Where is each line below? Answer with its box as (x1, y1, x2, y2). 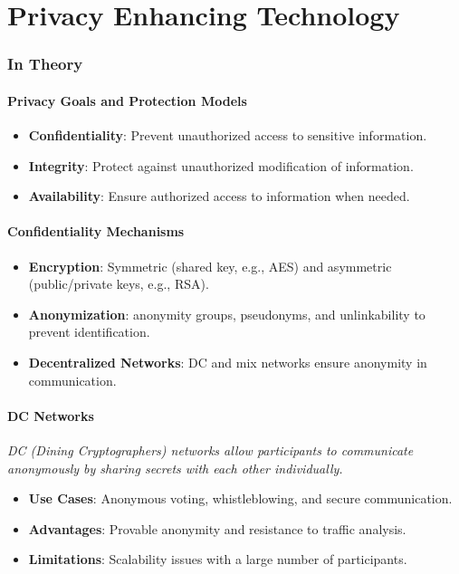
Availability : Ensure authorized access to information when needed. (28, 187, 410, 206)
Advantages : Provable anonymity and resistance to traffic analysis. (28, 519, 406, 538)
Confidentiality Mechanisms (7, 222, 185, 241)
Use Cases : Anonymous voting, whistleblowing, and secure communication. (28, 489, 453, 508)
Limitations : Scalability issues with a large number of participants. (28, 550, 407, 569)
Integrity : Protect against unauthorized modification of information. (28, 156, 414, 175)
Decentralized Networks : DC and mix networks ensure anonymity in (28, 352, 427, 371)
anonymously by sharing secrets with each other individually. (7, 458, 343, 477)
